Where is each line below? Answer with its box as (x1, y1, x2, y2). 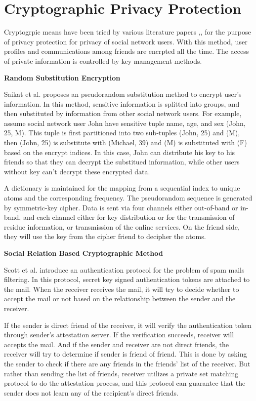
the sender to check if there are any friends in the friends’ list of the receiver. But (4, 358, 251, 368)
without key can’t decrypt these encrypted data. (4, 166, 150, 176)
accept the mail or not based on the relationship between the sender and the (4, 293, 236, 304)
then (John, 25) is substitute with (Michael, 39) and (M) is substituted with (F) (4, 137, 247, 148)
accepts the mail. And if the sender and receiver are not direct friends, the (4, 339, 229, 349)
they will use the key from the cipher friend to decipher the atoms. (4, 231, 206, 241)
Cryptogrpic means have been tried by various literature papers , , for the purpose (4, 27, 251, 37)
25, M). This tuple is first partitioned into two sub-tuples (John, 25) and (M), (4, 127, 240, 138)
